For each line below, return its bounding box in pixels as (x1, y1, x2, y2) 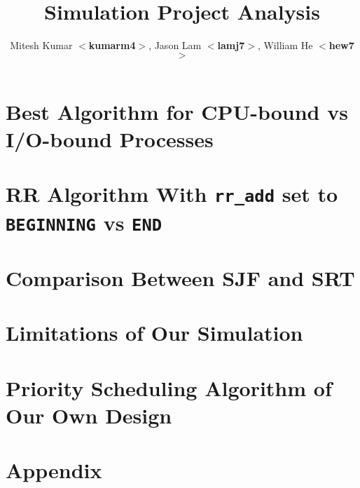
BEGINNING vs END (6, 208, 162, 236)
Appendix (6, 456, 102, 484)
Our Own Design (6, 401, 172, 430)
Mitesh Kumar (10, 38, 73, 53)
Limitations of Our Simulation (6, 318, 303, 347)
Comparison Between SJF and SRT (6, 264, 355, 292)
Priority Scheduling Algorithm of (6, 373, 332, 402)
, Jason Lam (148, 38, 202, 53)
